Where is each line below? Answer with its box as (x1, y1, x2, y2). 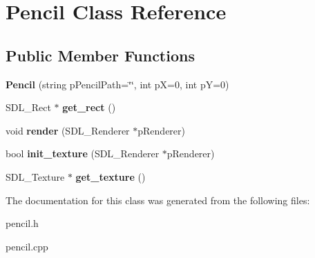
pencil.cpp (6, 239, 48, 253)
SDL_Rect (6, 100, 51, 115)
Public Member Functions (6, 44, 195, 66)
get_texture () (75, 169, 146, 183)
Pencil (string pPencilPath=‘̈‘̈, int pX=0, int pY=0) (6, 77, 229, 91)
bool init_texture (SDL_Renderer (6, 146, 160, 161)
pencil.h (6, 216, 39, 230)
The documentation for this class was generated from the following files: (6, 192, 310, 207)
